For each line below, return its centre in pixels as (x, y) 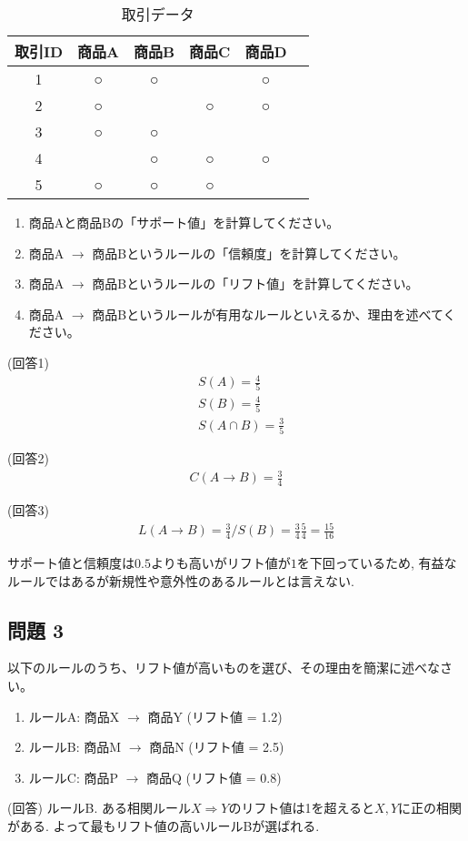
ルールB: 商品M (75, 747)
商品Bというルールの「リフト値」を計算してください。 (255, 284)
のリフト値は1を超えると (302, 808)
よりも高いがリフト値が (220, 563)
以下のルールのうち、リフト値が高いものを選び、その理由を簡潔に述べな (224, 668)
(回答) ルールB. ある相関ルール (100, 808)
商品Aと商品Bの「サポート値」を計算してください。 (184, 222)
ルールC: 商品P (73, 777)
